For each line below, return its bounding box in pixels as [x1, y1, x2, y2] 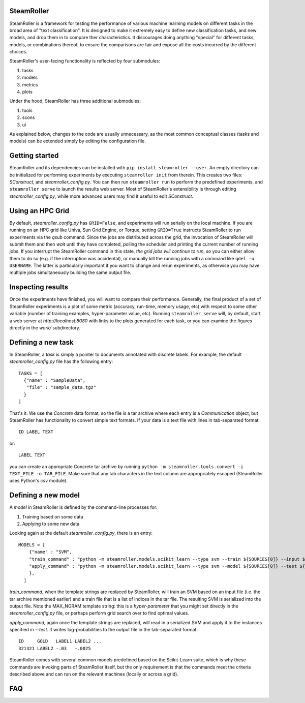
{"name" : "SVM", [28, 549, 72, 555]
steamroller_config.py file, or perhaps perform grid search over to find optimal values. [9, 610, 189, 616]
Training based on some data [22, 513, 83, 519]
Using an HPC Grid [9, 206, 70, 215]
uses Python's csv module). [9, 478, 68, 484]
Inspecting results [9, 283, 69, 292]
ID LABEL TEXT [18, 429, 53, 435]
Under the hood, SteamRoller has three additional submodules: [9, 98, 141, 104]
